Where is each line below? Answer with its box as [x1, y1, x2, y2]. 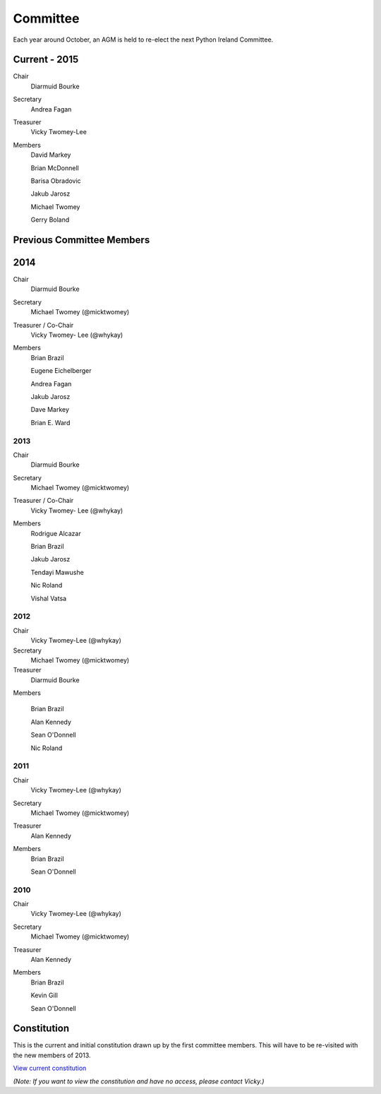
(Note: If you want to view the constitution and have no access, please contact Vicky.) [13, 1077, 265, 1086]
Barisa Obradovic [30, 177, 81, 185]
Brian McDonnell [30, 163, 79, 172]
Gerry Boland [30, 215, 70, 224]
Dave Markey [30, 405, 70, 414]
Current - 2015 [13, 54, 79, 66]
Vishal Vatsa [30, 594, 67, 602]
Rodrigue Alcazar [30, 529, 81, 537]
